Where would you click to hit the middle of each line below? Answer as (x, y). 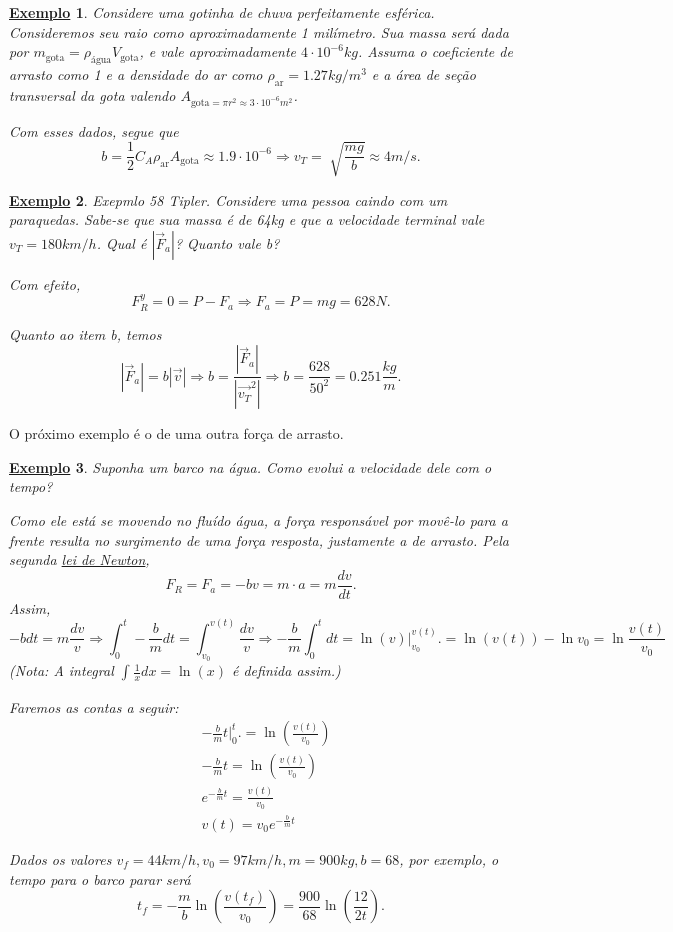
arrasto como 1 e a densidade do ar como (136, 73)
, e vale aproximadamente (218, 51)
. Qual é (121, 242)
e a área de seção (423, 73)
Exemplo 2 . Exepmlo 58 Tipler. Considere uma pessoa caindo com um (228, 199)
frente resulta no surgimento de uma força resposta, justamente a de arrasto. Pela (259, 539)
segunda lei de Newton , (79, 559)
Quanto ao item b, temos (85, 333)
